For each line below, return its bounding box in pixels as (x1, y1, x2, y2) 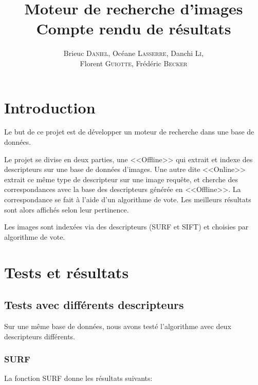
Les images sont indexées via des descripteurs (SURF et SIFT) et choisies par (4, 221, 249, 232)
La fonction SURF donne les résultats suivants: (4, 373, 153, 383)
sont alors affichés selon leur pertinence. (4, 204, 129, 215)
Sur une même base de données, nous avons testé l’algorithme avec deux (4, 320, 231, 331)
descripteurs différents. (4, 331, 76, 341)
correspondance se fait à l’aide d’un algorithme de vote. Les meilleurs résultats (4, 194, 251, 204)
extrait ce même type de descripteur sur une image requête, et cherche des (4, 174, 238, 184)
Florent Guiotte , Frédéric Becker (80, 57, 188, 68)
